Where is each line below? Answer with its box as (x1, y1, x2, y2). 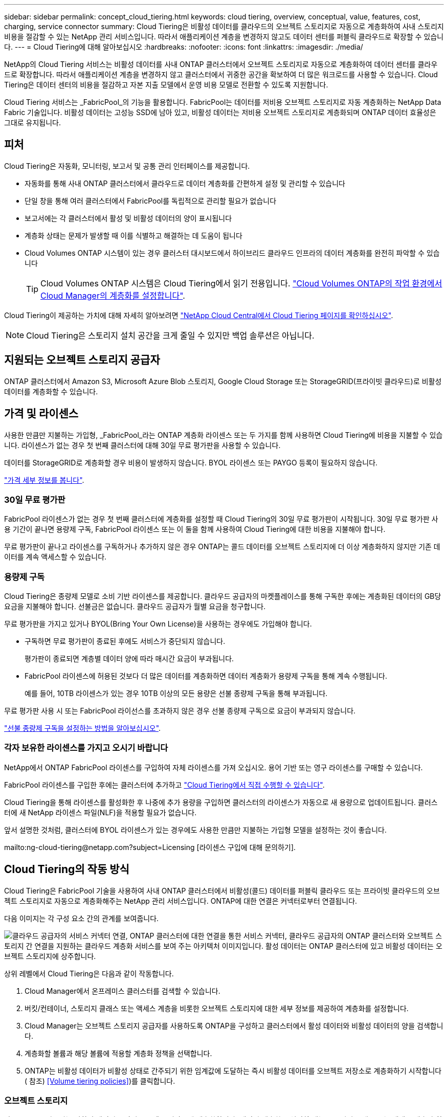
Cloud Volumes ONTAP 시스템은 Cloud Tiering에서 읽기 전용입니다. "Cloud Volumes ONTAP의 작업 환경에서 (40, 278, 442, 288)
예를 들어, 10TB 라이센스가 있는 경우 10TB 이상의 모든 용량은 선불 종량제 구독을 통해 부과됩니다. (25, 689, 328, 698)
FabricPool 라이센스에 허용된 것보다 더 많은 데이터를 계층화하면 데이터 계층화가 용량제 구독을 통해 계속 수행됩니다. (25, 672, 387, 681)
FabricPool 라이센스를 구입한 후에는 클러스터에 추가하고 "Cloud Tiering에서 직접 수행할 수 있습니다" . (4, 780, 325, 789)
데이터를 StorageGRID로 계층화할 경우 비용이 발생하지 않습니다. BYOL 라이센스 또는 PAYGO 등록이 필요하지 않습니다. (4, 458, 378, 467)
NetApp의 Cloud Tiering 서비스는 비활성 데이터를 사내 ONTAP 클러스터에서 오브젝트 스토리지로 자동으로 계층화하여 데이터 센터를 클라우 (4, 60, 438, 69)
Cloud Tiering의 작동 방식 (4, 863, 129, 876)
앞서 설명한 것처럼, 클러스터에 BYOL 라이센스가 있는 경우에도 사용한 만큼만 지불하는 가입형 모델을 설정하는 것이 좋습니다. (4, 825, 387, 834)
